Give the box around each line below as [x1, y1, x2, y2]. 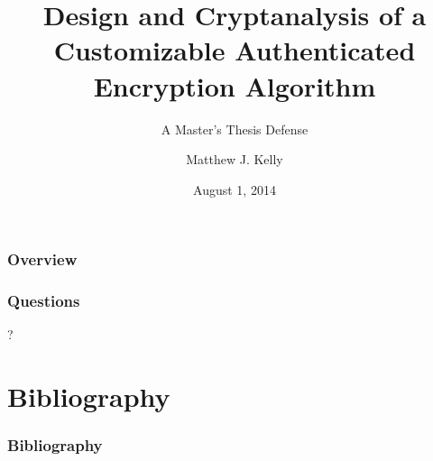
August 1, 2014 [193, 180, 276, 198]
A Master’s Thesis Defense [161, 119, 309, 138]
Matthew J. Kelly [186, 150, 283, 169]
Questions [7, 290, 80, 312]
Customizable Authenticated [53, 32, 416, 69]
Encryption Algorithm [93, 67, 376, 104]
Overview [7, 248, 78, 271]
